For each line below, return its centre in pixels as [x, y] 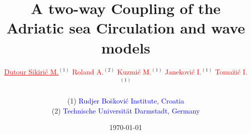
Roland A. [88, 71]
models [126, 47]
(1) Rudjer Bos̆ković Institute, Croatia [126, 101]
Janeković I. [183, 71]
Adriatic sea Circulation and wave [126, 28]
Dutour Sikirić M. [31, 71]
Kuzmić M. [134, 71]
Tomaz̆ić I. [231, 71]
